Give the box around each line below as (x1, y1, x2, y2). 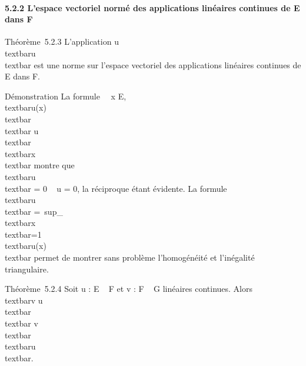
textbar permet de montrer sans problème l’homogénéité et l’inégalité (5, 251, 255, 264)
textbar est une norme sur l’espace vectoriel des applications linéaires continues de (5, 58, 301, 71)
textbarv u (5, 294, 43, 306)
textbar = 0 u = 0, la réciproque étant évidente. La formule (5, 182, 227, 194)
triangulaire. (5, 262, 49, 275)
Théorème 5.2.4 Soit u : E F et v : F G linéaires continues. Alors (5, 282, 252, 295)
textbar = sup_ (5, 205, 63, 217)
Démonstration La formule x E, (5, 89, 127, 102)
